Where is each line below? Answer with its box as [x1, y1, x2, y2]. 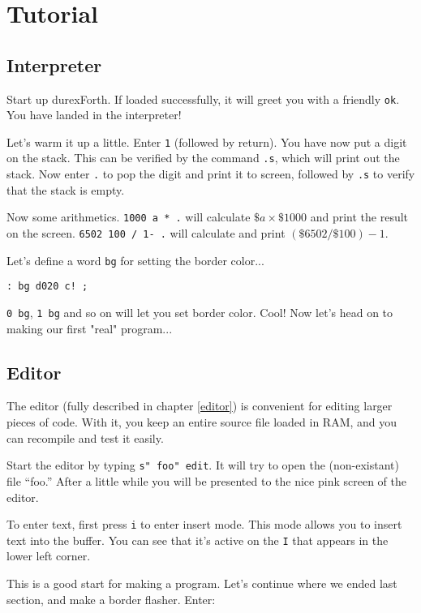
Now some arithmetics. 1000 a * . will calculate [6, 208, 251, 225]
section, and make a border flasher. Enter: [6, 590, 216, 607]
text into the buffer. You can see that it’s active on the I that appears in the [6, 531, 389, 548]
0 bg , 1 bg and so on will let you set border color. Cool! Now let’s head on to [6, 304, 393, 321]
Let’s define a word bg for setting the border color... [6, 251, 264, 268]
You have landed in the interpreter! [6, 106, 182, 123]
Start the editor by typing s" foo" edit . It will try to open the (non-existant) [6, 457, 399, 474]
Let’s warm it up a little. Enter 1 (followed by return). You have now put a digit [6, 133, 407, 150]
